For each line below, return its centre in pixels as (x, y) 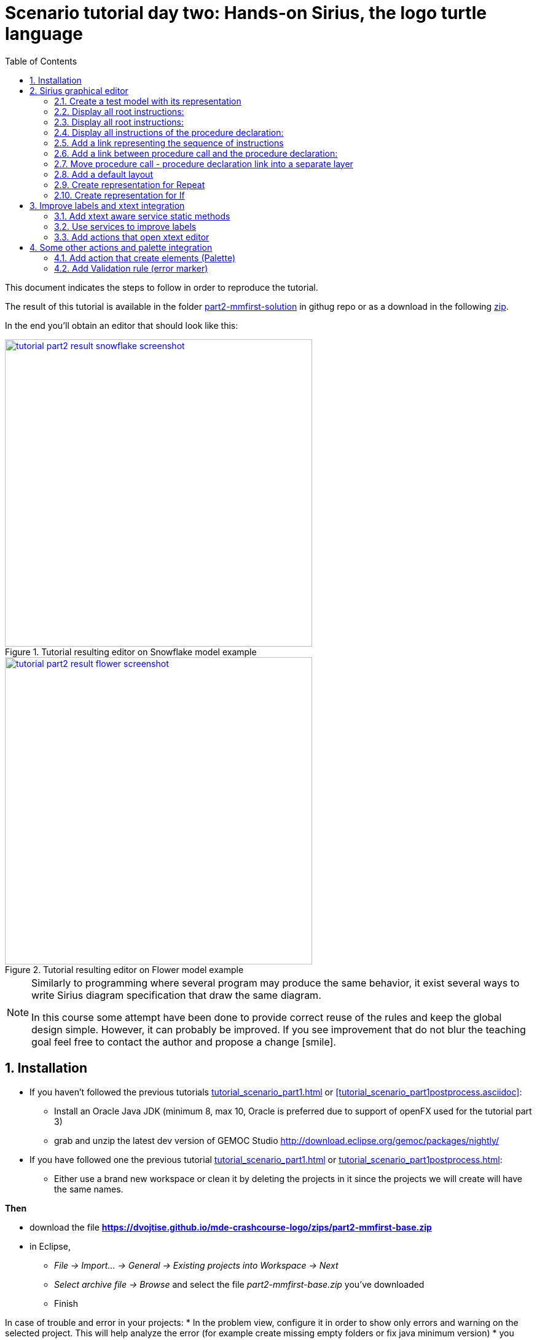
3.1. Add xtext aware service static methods (142, 216)
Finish (66, 1303)
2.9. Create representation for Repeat (130, 184)
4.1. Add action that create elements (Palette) (145, 258)
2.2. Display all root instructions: (119, 111)
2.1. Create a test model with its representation (148, 101)
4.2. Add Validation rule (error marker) (131, 268)
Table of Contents (41, 61)
